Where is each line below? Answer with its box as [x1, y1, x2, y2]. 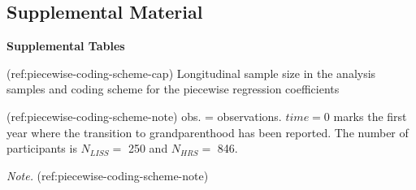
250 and [128, 140, 168, 157]
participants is [6, 140, 77, 157]
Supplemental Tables [6, 37, 125, 54]
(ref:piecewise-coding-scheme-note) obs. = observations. [6, 107, 282, 124]
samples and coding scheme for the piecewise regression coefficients [6, 80, 340, 97]
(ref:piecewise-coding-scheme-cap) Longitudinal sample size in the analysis [6, 64, 376, 81]
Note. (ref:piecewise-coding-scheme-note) [6, 166, 209, 184]
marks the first [333, 107, 407, 124]
